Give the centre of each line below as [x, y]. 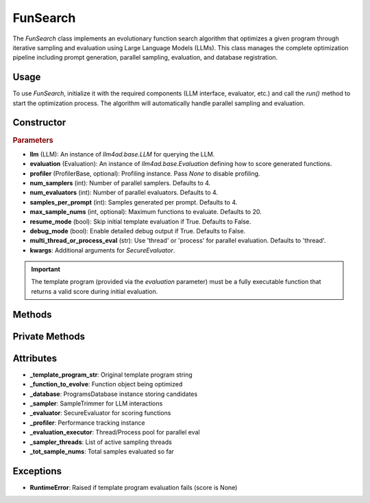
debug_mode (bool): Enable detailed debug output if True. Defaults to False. [138, 231]
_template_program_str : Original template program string [111, 375]
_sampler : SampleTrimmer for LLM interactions [96, 403]
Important [46, 269]
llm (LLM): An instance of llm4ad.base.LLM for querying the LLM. [122, 154]
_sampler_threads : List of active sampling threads [101, 442]
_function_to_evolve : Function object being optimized [106, 384]
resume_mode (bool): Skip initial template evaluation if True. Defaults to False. [140, 221]
